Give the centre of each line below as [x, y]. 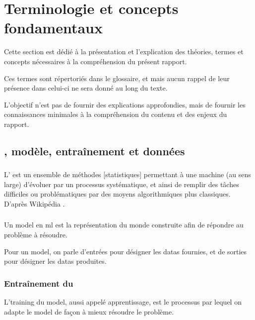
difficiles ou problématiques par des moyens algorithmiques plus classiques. [117, 194]
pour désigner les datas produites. [55, 261]
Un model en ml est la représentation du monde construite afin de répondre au [124, 225]
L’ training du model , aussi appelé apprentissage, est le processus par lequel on [123, 302]
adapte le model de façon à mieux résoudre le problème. [89, 311]
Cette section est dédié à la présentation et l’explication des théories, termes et [124, 52]
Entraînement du [39, 283]
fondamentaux [53, 28]
